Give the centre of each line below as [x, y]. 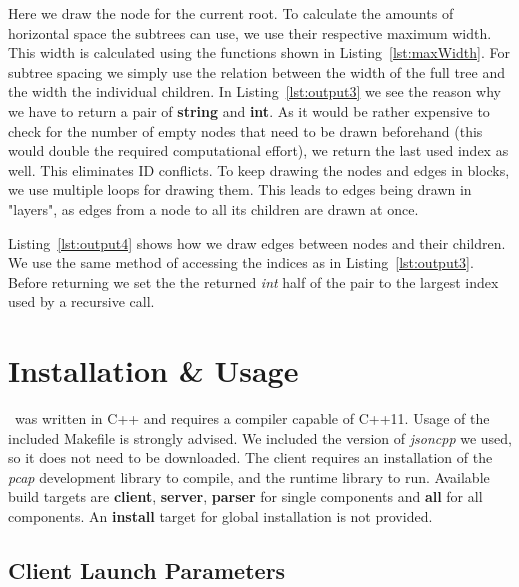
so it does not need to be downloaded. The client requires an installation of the [250, 457]
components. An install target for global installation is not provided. [220, 516]
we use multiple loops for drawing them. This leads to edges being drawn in [240, 189]
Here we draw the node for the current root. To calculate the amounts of [231, 13]
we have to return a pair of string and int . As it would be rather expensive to [249, 110]
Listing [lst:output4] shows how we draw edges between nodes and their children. [257, 242]
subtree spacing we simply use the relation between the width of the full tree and [257, 71]
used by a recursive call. [81, 301]
